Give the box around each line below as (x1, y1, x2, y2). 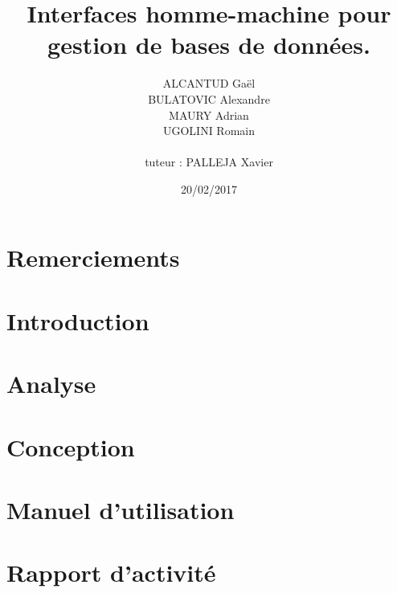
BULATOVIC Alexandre (148, 90, 270, 107)
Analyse (6, 367, 96, 400)
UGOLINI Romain (162, 122, 256, 139)
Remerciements (6, 241, 180, 274)
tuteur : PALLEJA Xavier (145, 153, 273, 170)
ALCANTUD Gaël (162, 75, 256, 92)
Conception (6, 430, 135, 463)
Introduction (6, 304, 149, 337)
